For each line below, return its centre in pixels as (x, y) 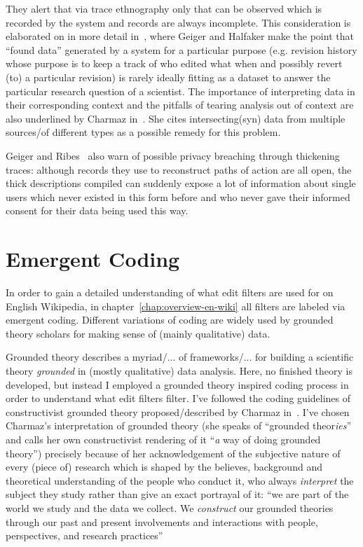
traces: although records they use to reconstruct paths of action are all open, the (179, 169)
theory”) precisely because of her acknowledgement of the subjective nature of (173, 453)
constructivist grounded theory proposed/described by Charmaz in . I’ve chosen (178, 411)
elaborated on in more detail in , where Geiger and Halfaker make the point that (180, 36)
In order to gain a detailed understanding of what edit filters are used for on (170, 292)
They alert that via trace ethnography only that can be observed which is (164, 8)
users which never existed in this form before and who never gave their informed (178, 196)
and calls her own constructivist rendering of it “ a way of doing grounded (163, 439)
